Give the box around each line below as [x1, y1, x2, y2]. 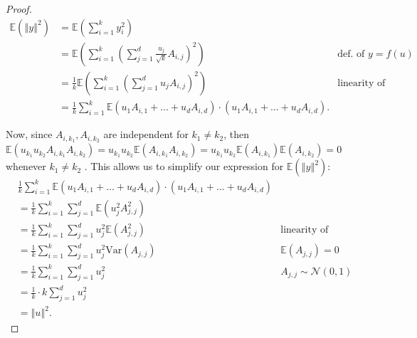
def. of [337, 48, 365, 59]
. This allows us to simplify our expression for [84, 159, 284, 174]
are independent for [103, 127, 189, 142]
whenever [6, 159, 46, 174]
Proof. [6, 1, 32, 16]
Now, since [6, 127, 53, 142]
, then [223, 127, 249, 142]
